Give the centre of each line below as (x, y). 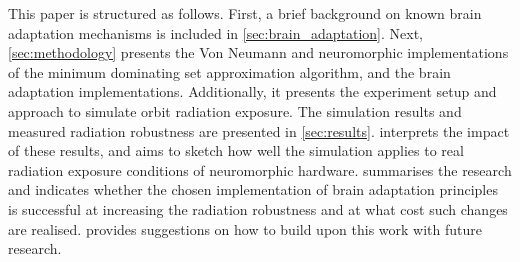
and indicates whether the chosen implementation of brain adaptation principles (253, 189)
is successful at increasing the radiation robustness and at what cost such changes (258, 208)
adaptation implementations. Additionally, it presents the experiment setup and (252, 91)
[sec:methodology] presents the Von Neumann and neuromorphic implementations (258, 52)
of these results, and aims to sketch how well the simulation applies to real (236, 150)
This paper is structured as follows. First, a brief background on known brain (245, 13)
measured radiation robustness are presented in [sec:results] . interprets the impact (259, 130)
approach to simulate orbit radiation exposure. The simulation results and (235, 110)
